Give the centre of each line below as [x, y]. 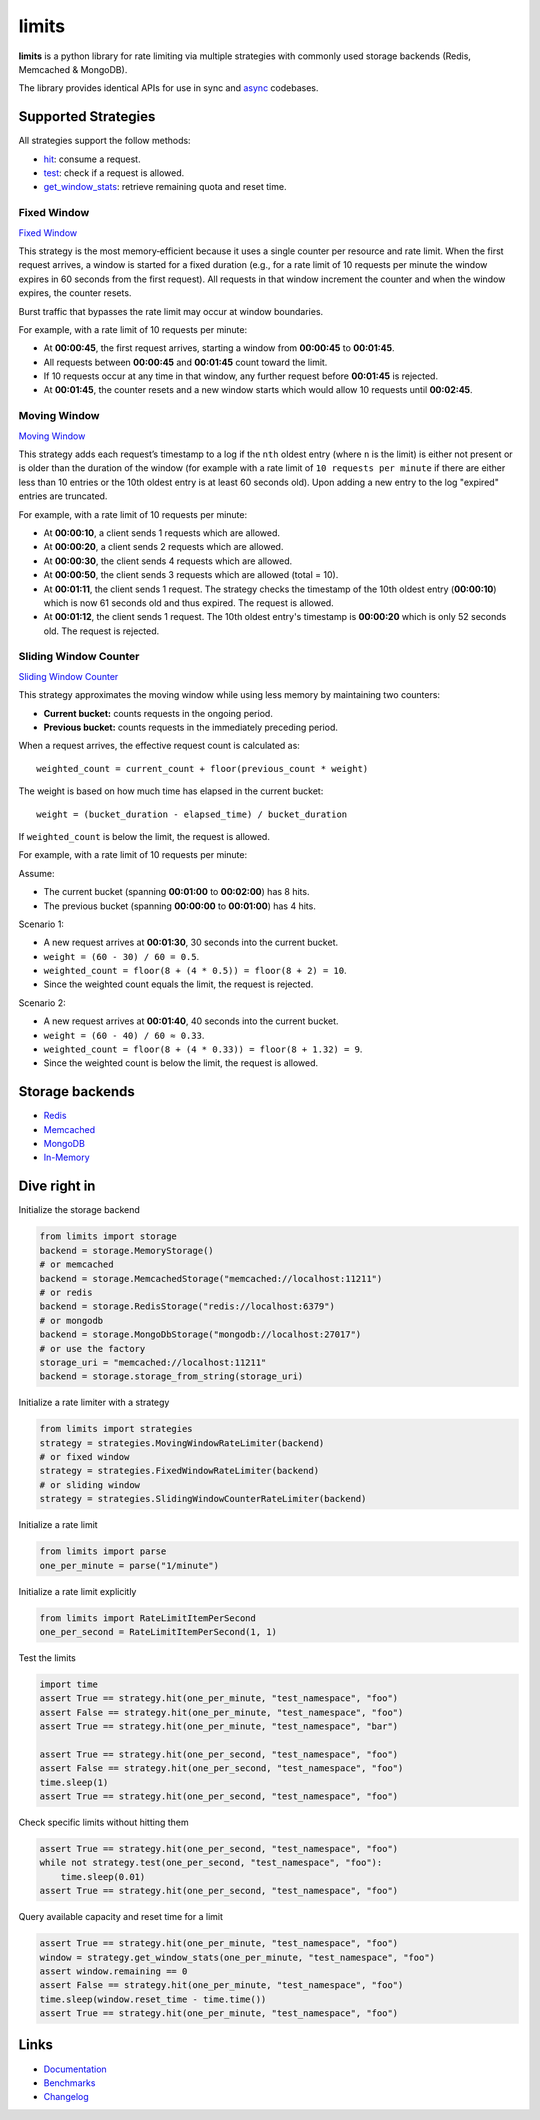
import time [69, 1684]
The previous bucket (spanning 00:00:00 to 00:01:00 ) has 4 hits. [180, 906]
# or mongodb [71, 1320]
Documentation [75, 2069]
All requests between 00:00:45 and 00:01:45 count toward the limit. [185, 362]
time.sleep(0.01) [103, 1876]
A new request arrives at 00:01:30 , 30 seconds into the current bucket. [191, 942]
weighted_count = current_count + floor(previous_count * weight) [202, 768]
